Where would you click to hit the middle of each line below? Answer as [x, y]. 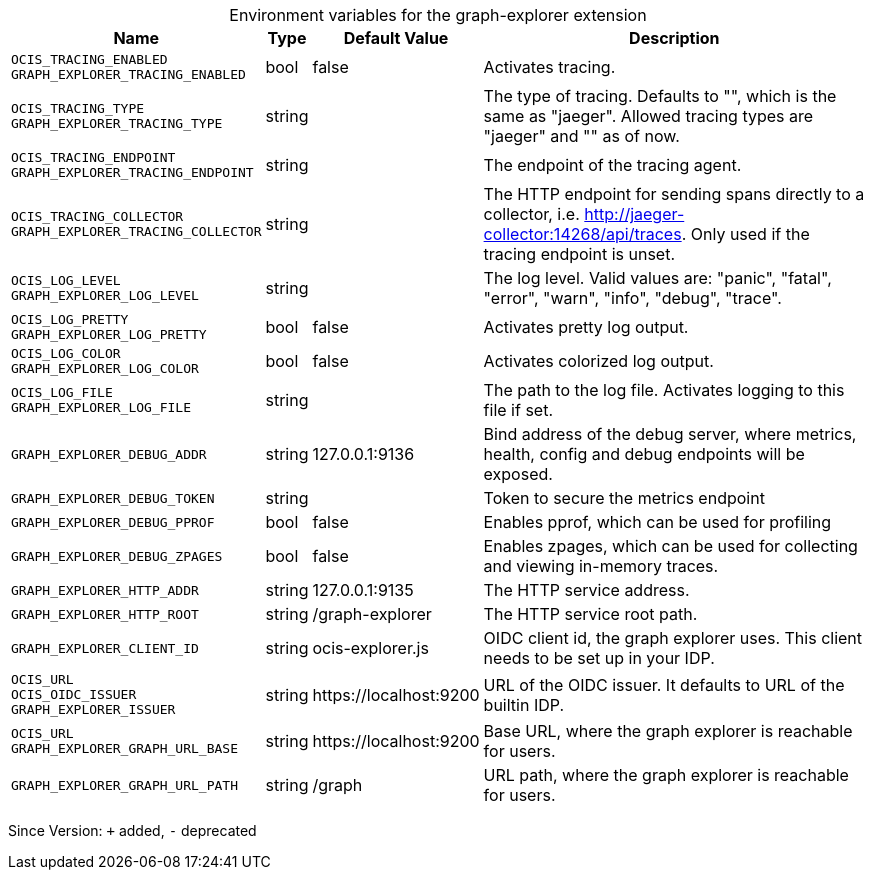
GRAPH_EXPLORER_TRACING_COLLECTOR [136, 231]
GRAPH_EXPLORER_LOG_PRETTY [109, 334]
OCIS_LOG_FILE [62, 392]
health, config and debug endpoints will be [644, 454]
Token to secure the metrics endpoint [624, 498]
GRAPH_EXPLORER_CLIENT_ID [105, 648]
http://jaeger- [634, 214]
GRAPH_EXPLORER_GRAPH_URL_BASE [124, 748]
